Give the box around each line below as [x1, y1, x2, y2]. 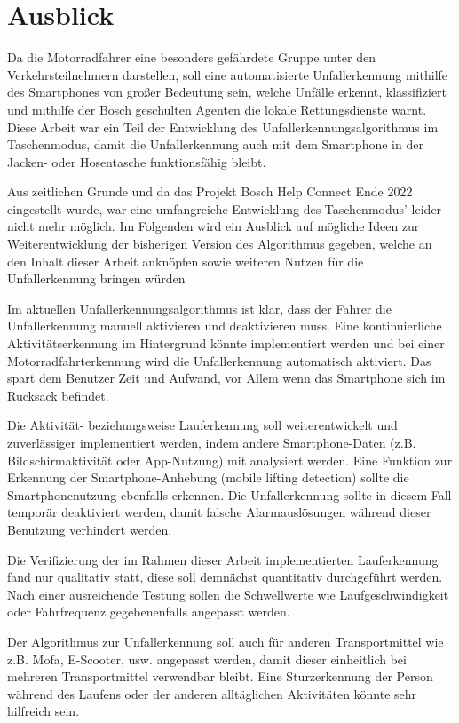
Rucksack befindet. [7, 385, 109, 404]
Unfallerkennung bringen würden [7, 269, 186, 288]
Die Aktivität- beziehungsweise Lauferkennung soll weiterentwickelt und [7, 416, 398, 434]
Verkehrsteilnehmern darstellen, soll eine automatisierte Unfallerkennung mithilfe [7, 65, 448, 83]
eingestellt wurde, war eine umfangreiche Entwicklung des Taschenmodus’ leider [7, 199, 442, 218]
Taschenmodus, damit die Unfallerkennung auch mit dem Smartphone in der [7, 135, 423, 154]
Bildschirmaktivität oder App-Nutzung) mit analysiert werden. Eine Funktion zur [7, 450, 453, 469]
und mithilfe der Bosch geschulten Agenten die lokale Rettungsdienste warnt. [7, 99, 427, 118]
